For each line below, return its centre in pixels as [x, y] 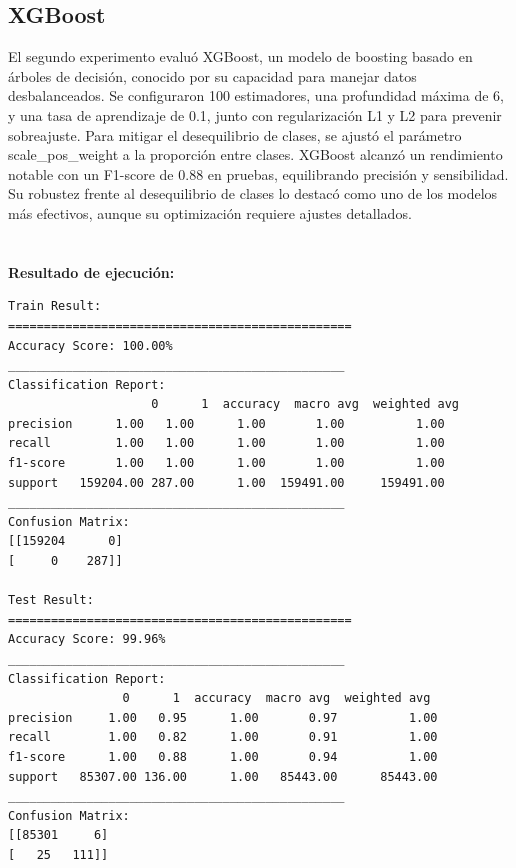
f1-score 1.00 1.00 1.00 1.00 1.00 [226, 463]
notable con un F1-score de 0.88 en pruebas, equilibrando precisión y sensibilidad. [258, 173]
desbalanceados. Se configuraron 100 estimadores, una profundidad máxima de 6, [256, 95]
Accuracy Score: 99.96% [87, 639]
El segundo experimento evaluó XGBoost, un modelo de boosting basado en [240, 56]
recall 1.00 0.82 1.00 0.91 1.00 [223, 737]
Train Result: [55, 306]
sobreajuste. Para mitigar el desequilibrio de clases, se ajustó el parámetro [235, 134]
